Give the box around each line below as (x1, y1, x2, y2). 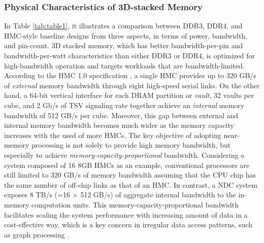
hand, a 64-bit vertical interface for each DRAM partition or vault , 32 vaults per (4, 90, 254, 100)
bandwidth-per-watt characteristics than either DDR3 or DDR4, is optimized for (4, 50, 255, 60)
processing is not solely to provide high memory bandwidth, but (31, 140, 231, 150)
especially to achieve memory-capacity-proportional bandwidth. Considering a (4, 149, 245, 160)
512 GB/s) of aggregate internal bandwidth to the (80, 189, 236, 200)
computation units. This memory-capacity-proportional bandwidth (31, 199, 239, 210)
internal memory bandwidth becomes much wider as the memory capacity (4, 120, 234, 130)
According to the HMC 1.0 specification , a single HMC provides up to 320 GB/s (4, 70, 256, 81)
